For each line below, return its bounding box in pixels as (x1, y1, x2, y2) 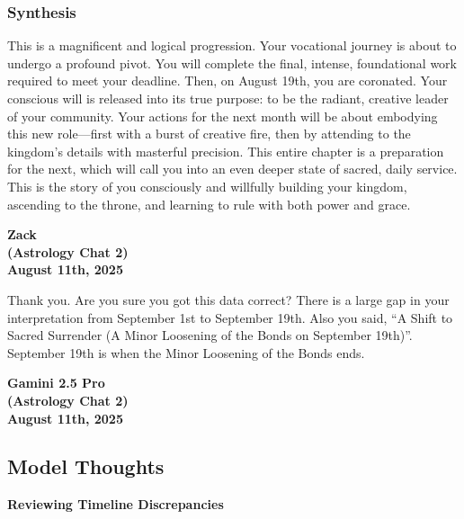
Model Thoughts (7, 452, 165, 480)
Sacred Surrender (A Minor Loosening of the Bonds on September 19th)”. (7, 326, 413, 345)
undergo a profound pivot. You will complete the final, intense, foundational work (7, 53, 457, 72)
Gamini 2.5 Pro (7, 373, 105, 392)
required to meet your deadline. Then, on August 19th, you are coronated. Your (7, 71, 448, 90)
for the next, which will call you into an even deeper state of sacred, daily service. (7, 159, 458, 178)
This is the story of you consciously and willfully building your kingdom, (7, 176, 407, 195)
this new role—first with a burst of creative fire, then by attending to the (7, 124, 411, 143)
